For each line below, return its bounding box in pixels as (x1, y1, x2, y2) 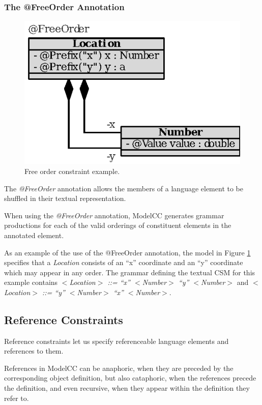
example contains (4, 277, 58, 287)
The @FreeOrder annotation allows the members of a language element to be (4, 183, 243, 193)
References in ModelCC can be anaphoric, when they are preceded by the (4, 362, 234, 373)
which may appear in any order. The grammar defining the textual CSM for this (4, 267, 255, 277)
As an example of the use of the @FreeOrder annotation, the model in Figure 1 (4, 247, 251, 257)
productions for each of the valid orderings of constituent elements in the (4, 220, 231, 230)
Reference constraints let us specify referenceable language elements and (4, 335, 229, 346)
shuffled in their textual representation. (4, 193, 126, 204)
